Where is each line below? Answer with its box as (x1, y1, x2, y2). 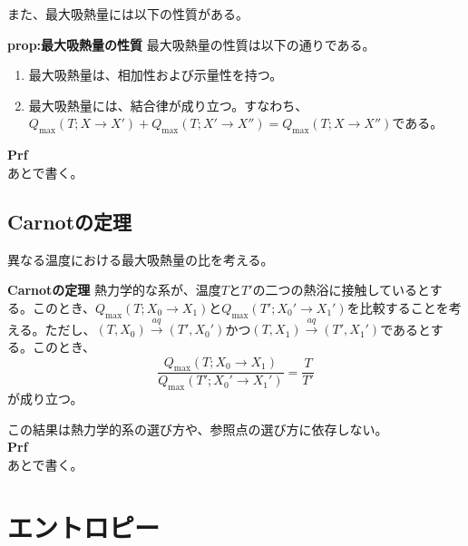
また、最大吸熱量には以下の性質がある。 (7, 5, 249, 23)
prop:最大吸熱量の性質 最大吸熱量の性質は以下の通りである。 (7, 34, 375, 54)
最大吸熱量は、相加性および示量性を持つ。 (28, 65, 283, 84)
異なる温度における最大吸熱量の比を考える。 (7, 249, 274, 268)
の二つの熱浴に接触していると (252, 280, 430, 299)
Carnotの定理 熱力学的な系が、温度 (7, 280, 221, 299)
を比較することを (346, 297, 449, 317)
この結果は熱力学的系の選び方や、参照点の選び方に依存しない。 (7, 419, 388, 438)
